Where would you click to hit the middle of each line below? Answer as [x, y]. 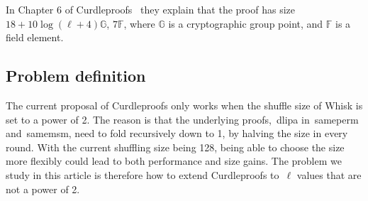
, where [139, 23]
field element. [35, 37]
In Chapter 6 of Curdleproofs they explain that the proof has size [150, 9]
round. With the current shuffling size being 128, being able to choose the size [175, 147]
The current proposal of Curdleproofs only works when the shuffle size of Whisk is [184, 105]
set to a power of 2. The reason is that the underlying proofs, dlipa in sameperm [182, 119]
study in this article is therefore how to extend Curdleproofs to [143, 174]
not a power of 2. [43, 189]
